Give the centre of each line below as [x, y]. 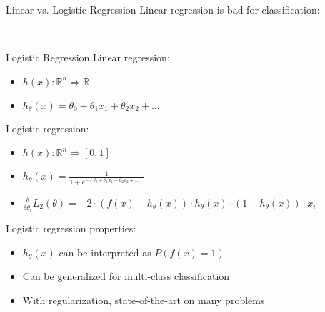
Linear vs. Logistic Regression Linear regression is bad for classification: [163, 9]
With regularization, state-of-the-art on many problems [144, 300]
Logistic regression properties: [71, 228]
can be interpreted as [105, 252]
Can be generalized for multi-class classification [126, 276]
